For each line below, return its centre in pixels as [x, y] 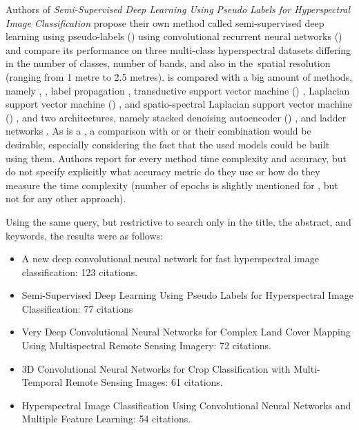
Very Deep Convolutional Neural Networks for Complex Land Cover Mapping [186, 332]
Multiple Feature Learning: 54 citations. [106, 419]
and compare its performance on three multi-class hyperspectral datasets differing [178, 49]
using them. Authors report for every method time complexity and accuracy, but [176, 158]
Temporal [42, 382]
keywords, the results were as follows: [84, 235]
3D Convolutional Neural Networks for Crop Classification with [156, 368]
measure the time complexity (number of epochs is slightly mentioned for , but [172, 185]
